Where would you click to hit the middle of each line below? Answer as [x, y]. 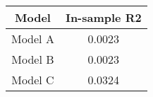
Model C [33, 80]
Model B [33, 59]
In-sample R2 [103, 17]
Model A [33, 39]
